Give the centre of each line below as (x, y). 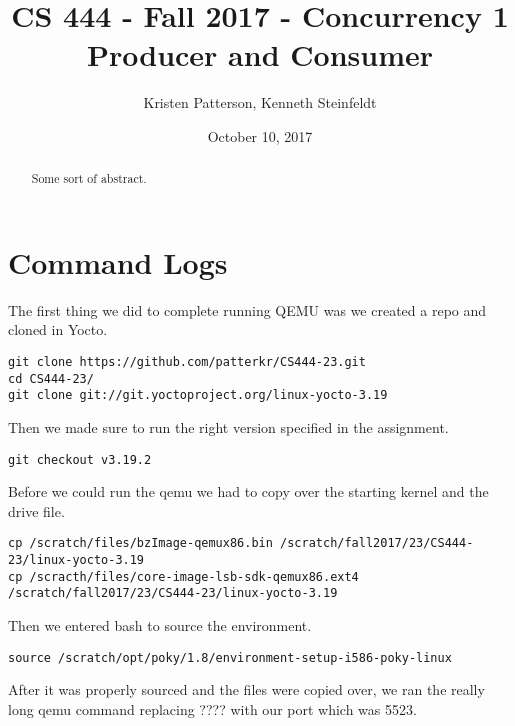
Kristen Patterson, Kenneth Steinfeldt (260, 102)
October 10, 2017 (260, 135)
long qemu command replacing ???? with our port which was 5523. (212, 708)
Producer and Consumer (260, 54)
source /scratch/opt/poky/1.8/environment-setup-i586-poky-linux (230, 657)
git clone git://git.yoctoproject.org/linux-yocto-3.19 (198, 395)
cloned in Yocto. (58, 329)
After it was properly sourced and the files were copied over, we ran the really (246, 689)
